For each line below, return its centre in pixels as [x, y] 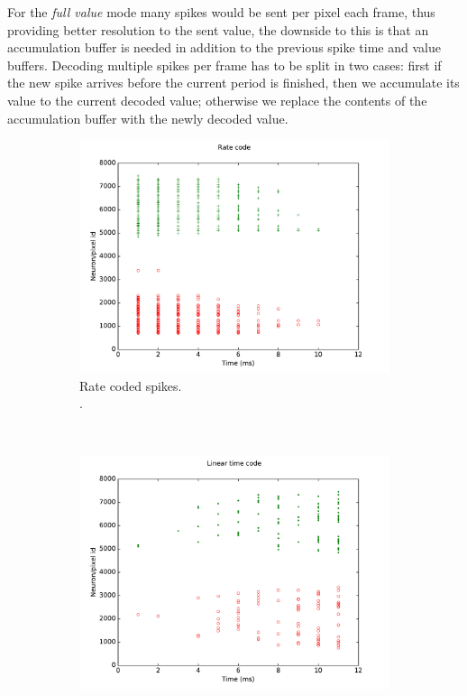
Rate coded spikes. [131, 385]
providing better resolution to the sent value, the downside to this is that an [218, 29]
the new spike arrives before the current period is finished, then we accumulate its [233, 83]
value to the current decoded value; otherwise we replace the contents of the [217, 100]
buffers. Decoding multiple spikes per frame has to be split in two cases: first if [224, 65]
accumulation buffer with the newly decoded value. [148, 118]
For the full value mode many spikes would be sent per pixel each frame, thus [221, 12]
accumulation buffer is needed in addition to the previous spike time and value [224, 47]
